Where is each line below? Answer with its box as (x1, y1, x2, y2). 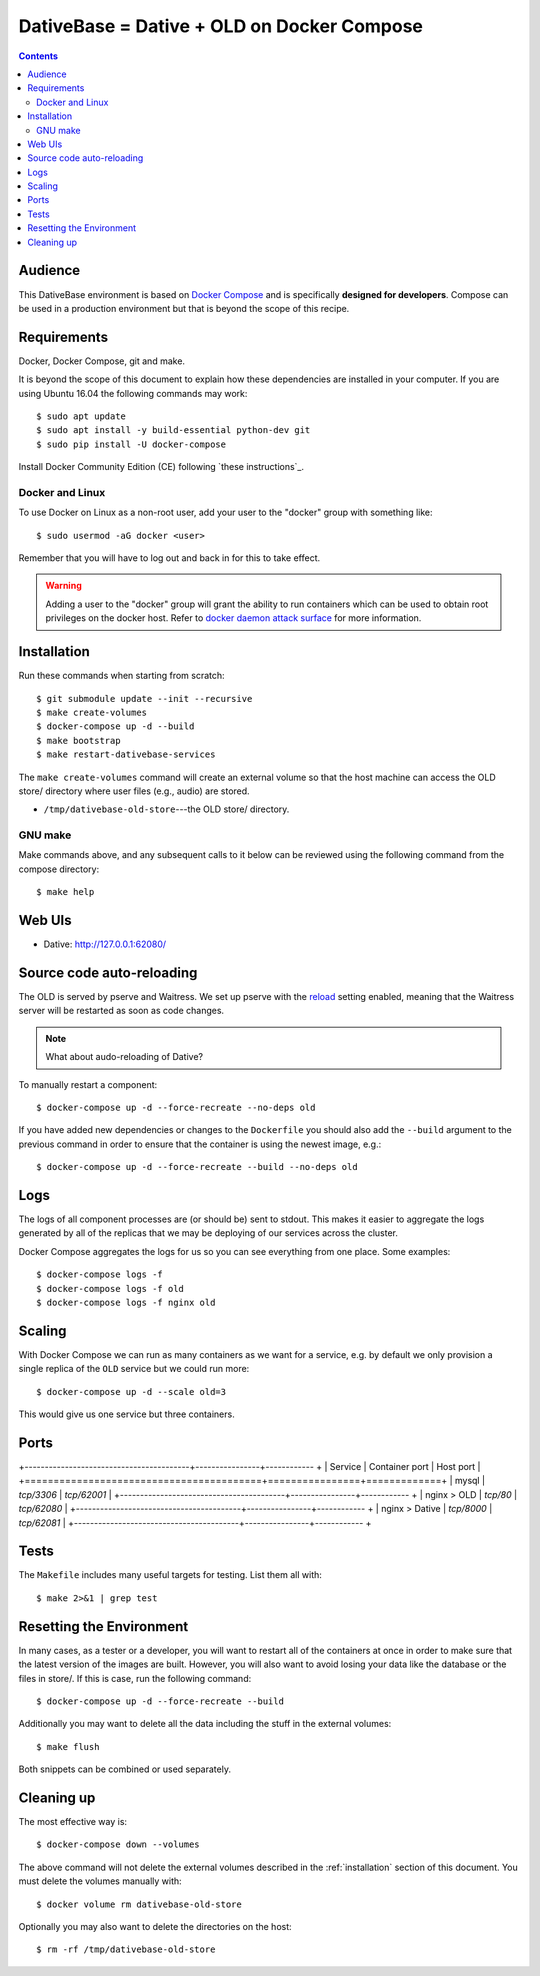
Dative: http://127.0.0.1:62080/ (43, 938, 167, 950)
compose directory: (18, 863, 100, 875)
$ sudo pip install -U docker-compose (36, 438, 227, 450)
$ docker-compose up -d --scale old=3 (36, 1386, 227, 1397)
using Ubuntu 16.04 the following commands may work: (18, 387, 248, 399)
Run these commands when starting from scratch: (18, 670, 225, 682)
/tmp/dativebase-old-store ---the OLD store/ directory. (43, 803, 290, 815)
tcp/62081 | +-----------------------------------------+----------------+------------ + (18, 1516, 372, 1529)
